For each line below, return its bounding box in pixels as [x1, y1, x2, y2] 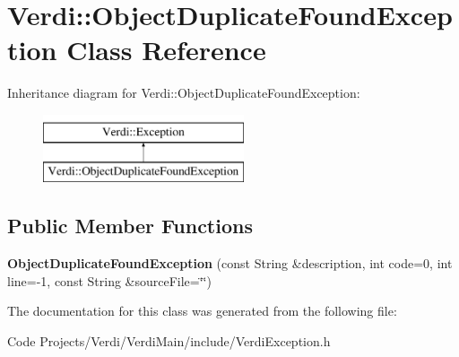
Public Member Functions [7, 212, 253, 239]
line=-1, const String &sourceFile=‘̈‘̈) [7, 271, 212, 290]
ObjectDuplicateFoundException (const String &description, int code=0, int [7, 254, 453, 273]
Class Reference [66, 31, 266, 68]
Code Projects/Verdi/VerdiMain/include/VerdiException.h [7, 332, 331, 351]
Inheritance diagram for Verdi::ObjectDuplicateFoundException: [7, 83, 360, 102]
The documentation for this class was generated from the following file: [7, 301, 397, 320]
